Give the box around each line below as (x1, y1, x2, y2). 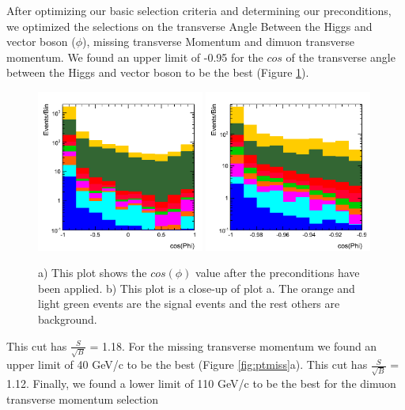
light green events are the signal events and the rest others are (38, 295, 340, 312)
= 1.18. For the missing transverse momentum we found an (89, 337, 377, 354)
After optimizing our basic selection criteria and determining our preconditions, (6, 2, 392, 18)
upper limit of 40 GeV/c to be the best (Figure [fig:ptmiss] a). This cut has (6, 356, 368, 373)
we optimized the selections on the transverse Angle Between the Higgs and (6, 17, 373, 34)
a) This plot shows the (38, 264, 147, 281)
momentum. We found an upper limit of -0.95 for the (6, 48, 263, 65)
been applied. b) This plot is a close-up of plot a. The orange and (38, 279, 355, 296)
